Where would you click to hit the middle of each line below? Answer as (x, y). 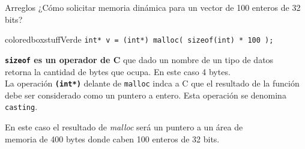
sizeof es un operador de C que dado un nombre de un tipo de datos (139, 59)
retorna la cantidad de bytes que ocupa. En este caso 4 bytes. (118, 71)
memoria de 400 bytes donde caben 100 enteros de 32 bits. (112, 138)
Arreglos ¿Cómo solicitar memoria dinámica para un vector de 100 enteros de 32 (153, 7)
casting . (21, 107)
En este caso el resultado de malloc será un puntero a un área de (124, 127)
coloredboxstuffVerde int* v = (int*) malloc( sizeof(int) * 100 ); (139, 39)
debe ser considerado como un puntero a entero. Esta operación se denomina (146, 95)
